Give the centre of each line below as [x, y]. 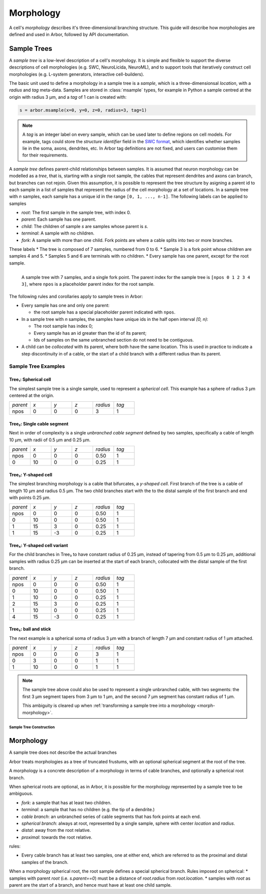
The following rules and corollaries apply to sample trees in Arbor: [76, 296]
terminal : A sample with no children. [58, 233]
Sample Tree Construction [32, 727]
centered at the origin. [32, 395]
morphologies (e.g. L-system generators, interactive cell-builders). [77, 74]
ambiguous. [21, 794]
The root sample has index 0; [63, 326]
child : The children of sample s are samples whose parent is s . [85, 226]
